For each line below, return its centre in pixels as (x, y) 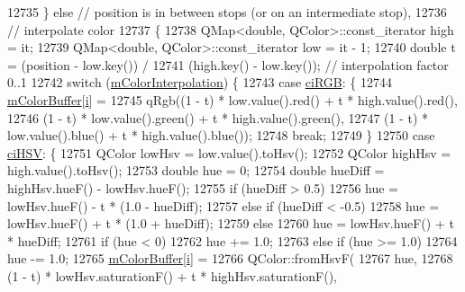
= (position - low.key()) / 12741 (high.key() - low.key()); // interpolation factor (228, 64)
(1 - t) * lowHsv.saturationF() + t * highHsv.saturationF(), (172, 275)
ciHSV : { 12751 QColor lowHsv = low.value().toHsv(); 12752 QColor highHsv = (229, 152)
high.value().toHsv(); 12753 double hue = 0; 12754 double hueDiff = (196, 170)
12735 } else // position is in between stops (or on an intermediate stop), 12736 (227, 12)
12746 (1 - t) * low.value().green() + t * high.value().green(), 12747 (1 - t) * (218, 117)
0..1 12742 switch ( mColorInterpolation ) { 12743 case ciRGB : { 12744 (200, 82)
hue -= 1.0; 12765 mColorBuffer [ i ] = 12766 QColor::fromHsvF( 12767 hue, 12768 (230, 258)
